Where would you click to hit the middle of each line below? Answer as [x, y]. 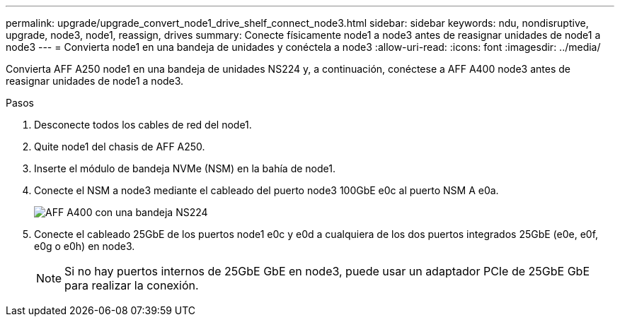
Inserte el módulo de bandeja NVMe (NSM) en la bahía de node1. [185, 168]
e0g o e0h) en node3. [85, 246]
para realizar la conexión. [132, 285]
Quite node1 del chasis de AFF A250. [120, 147]
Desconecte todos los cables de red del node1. [143, 125]
